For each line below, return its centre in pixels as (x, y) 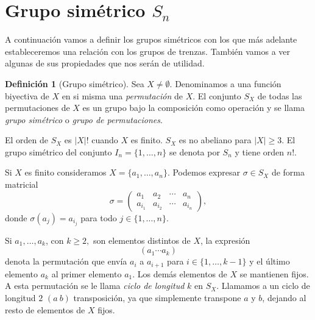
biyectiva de (27, 95)
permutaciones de (37, 108)
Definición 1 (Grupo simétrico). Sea (75, 83)
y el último (270, 261)
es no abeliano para (215, 140)
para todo (99, 217)
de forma (288, 172)
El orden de (27, 140)
